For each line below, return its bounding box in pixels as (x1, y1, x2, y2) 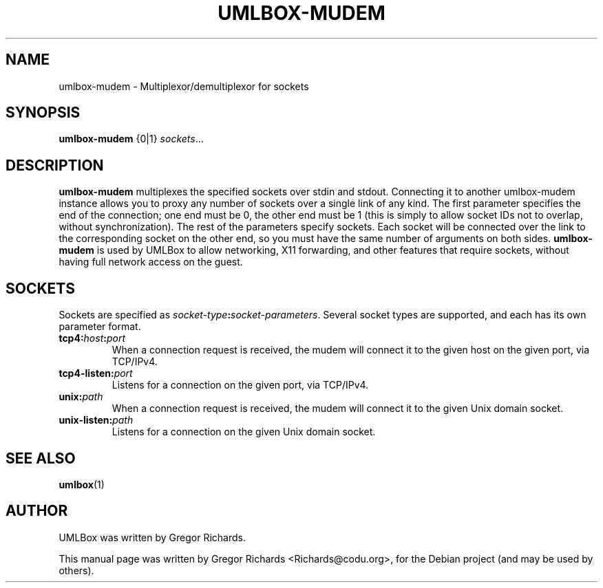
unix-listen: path (59, 414, 134, 426)
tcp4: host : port (59, 332, 126, 345)
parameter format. (59, 320, 141, 333)
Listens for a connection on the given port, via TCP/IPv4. (112, 379, 369, 391)
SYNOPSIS (6, 104, 81, 122)
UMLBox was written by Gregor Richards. (59, 531, 246, 543)
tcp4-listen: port (59, 367, 133, 380)
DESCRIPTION (6, 156, 104, 174)
